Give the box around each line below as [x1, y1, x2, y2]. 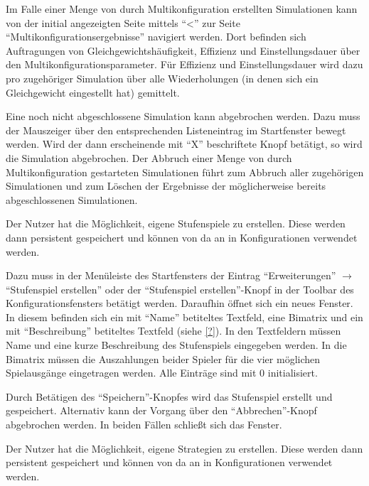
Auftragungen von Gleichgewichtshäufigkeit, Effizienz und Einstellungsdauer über [6, 43, 360, 58]
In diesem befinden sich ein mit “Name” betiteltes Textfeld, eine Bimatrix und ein [6, 309, 363, 324]
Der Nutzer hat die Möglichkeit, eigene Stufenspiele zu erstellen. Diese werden [6, 216, 346, 231]
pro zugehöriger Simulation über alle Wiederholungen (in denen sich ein [6, 70, 319, 85]
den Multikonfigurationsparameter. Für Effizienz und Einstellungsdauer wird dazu [6, 57, 363, 72]
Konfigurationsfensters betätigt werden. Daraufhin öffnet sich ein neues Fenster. [6, 296, 353, 310]
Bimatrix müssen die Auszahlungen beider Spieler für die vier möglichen [6, 351, 321, 366]
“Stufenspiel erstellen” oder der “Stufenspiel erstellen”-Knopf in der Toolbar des [6, 281, 354, 296]
